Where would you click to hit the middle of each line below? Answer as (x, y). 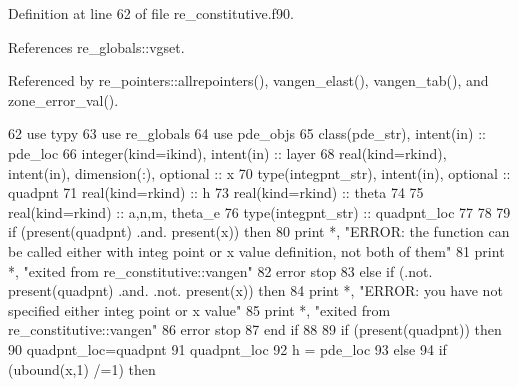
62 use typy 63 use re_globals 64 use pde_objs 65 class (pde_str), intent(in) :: (247, 133)
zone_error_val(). (63, 99)
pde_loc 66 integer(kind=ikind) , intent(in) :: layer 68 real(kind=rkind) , (227, 152)
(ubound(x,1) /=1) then (82, 368)
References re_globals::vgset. (96, 46)
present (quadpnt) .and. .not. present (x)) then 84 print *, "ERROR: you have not (255, 290)
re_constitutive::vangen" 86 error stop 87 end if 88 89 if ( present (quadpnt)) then (255, 329)
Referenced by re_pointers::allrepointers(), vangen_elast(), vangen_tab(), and (248, 80)
